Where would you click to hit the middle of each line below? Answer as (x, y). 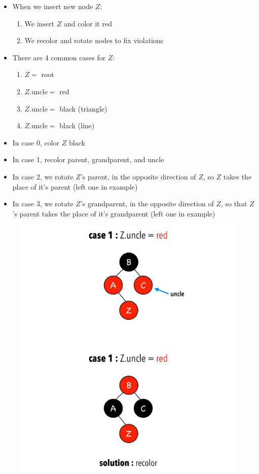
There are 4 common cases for (59, 57)
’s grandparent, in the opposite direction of (147, 204)
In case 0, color (36, 142)
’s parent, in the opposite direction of (138, 176)
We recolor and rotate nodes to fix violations (94, 40)
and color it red (88, 23)
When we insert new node (53, 6)
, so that (234, 204)
